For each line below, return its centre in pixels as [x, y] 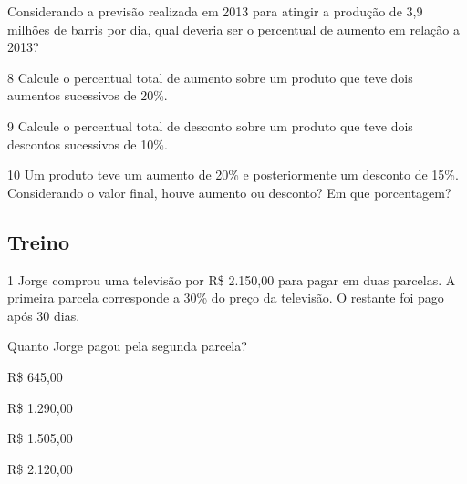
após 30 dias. [44, 315]
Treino [38, 241]
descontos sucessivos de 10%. [88, 144]
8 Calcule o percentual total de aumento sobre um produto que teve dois [210, 77]
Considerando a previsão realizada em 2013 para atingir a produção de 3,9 [215, 11]
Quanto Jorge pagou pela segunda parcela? [127, 346]
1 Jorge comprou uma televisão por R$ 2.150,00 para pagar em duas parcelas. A [232, 279]
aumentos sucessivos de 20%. [88, 95]
